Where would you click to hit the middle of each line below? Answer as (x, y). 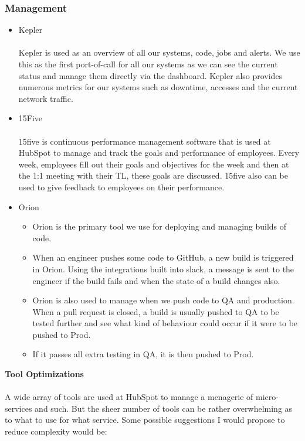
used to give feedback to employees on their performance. (121, 187)
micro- (267, 397)
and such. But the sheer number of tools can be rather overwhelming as (164, 408)
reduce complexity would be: (56, 431)
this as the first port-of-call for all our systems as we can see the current (148, 64)
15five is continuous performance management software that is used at (145, 141)
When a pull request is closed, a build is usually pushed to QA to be (156, 311)
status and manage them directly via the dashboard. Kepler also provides (150, 75)
